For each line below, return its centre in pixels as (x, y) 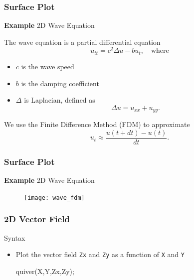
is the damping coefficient (60, 83)
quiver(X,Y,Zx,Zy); (45, 271)
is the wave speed (48, 66)
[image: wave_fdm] (54, 198)
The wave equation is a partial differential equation (82, 42)
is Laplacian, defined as (60, 100)
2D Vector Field (37, 219)
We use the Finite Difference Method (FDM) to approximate (97, 124)
